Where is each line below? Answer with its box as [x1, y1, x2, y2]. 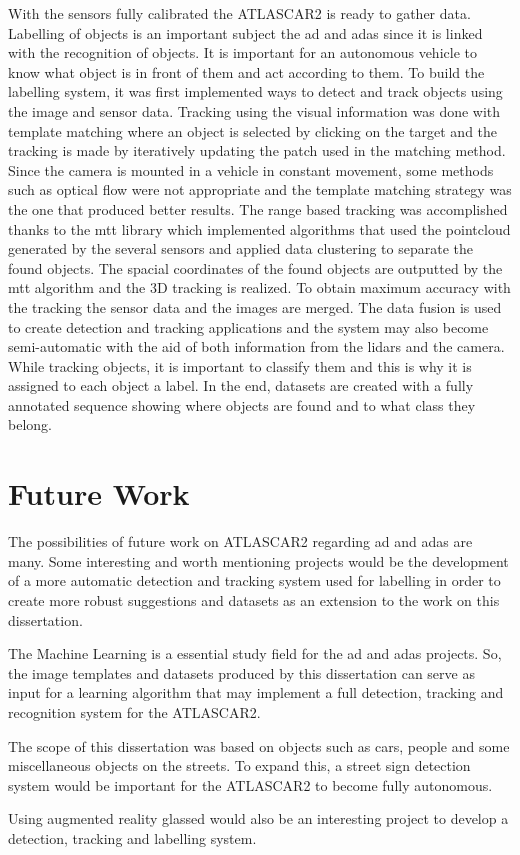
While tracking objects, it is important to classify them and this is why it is [8, 355, 472, 376]
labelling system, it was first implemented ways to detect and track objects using [8, 81, 503, 102]
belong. [8, 414, 52, 435]
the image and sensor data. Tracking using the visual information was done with [8, 100, 501, 121]
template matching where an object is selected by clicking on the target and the [8, 120, 498, 141]
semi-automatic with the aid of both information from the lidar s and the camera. [8, 336, 505, 357]
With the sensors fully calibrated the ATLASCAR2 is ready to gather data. [8, 3, 471, 23]
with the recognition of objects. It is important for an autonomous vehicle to [8, 42, 477, 63]
